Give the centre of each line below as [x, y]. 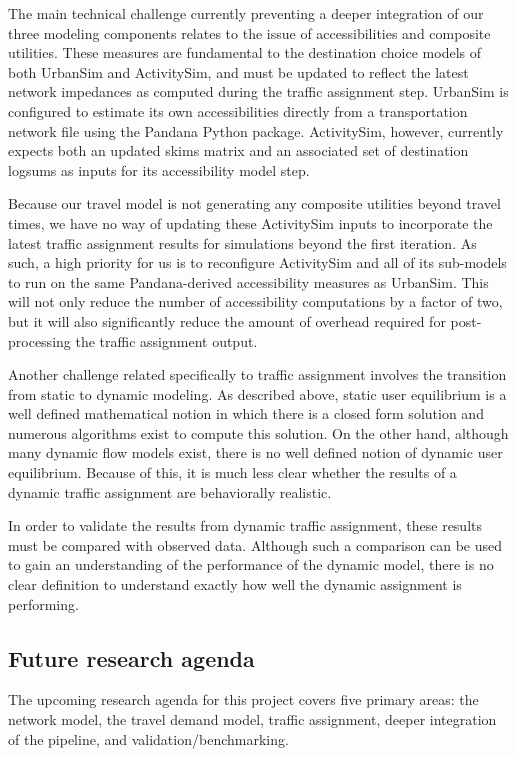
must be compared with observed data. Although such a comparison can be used [255, 544]
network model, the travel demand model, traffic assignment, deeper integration [252, 719]
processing [39, 340]
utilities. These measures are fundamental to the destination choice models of [245, 52]
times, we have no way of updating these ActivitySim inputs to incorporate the [250, 222]
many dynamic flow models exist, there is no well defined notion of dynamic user [255, 452]
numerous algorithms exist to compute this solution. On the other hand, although [258, 432]
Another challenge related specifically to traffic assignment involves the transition [257, 374]
